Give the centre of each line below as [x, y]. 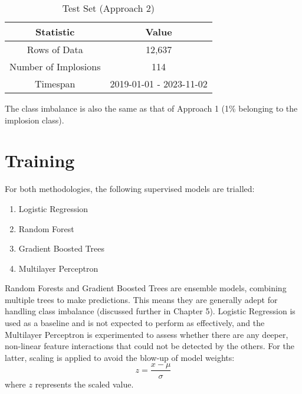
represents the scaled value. [84, 384]
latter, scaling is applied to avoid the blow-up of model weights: [120, 357]
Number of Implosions [55, 66]
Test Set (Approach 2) [108, 8]
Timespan [55, 84]
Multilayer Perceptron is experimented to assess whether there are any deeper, [147, 334]
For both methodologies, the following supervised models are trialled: [130, 189]
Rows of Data [55, 49]
